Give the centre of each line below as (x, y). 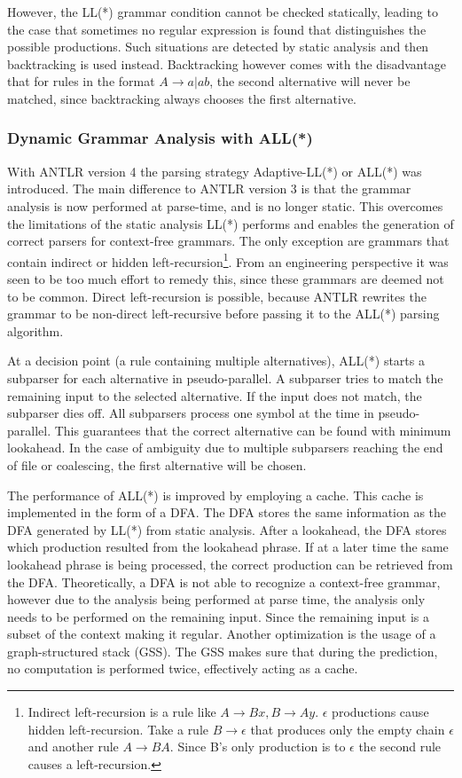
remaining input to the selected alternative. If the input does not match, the (215, 395)
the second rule (400, 747)
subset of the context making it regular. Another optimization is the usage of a (222, 634)
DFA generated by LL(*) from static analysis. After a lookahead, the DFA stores (227, 529)
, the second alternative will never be (310, 81)
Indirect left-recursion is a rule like (122, 712)
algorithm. (35, 330)
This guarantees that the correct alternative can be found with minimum (253, 430)
